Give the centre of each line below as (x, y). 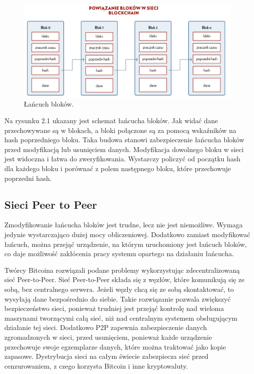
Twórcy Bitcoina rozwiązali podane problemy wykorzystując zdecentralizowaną (122, 270)
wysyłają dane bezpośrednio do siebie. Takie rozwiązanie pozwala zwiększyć (117, 298)
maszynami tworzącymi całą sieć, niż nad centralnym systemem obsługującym (121, 318)
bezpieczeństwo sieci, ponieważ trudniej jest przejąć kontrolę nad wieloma (114, 308)
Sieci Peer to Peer (51, 204)
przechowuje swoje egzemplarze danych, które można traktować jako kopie (115, 346)
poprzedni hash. (28, 178)
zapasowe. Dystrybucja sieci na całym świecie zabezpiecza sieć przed (107, 356)
